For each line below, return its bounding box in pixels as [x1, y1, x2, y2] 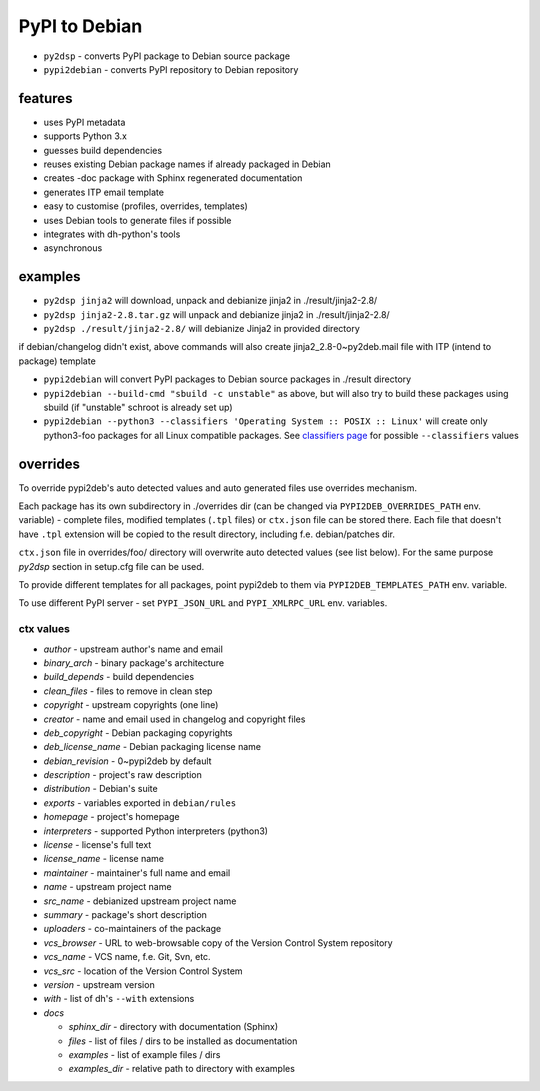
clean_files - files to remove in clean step [43, 685, 213, 697]
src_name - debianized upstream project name [43, 895, 237, 907]
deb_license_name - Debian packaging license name [43, 741, 262, 753]
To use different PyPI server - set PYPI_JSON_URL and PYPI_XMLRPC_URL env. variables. [18, 597, 388, 609]
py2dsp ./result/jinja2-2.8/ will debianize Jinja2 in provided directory [43, 323, 360, 335]
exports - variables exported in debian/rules [43, 796, 237, 809]
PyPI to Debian [18, 15, 143, 37]
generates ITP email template [43, 186, 165, 198]
